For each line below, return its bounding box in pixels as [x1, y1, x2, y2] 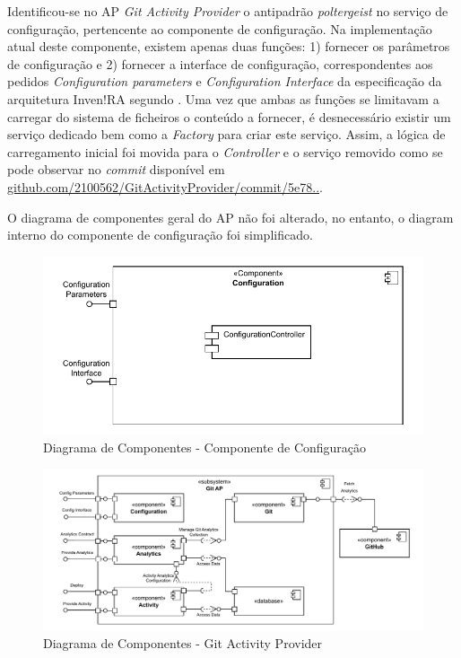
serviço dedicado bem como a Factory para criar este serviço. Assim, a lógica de [7, 125, 446, 144]
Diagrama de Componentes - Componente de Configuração [43, 437, 367, 456]
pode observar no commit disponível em [7, 160, 225, 179]
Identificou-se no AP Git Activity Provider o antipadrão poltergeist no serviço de [7, 2, 448, 20]
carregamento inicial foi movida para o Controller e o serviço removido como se [7, 142, 443, 161]
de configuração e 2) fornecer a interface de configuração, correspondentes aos [7, 54, 433, 73]
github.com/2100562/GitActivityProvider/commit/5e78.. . [7, 177, 323, 196]
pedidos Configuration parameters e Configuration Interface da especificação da [7, 72, 442, 91]
